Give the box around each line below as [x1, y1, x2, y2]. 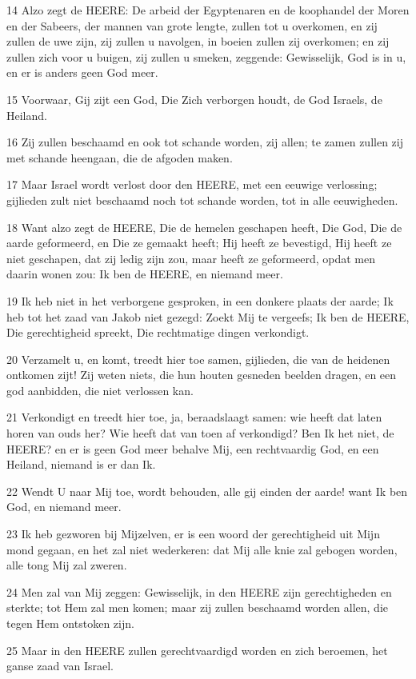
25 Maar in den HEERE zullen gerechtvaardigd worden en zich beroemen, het [6, 641, 388, 658]
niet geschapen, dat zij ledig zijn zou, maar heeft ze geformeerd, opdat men [6, 250, 376, 266]
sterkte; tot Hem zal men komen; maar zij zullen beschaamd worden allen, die [6, 599, 388, 616]
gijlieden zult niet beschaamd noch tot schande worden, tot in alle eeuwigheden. [6, 191, 398, 208]
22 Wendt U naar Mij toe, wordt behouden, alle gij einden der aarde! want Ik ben [6, 482, 408, 499]
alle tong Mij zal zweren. [6, 557, 127, 573]
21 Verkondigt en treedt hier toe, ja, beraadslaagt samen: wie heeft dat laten [6, 409, 382, 425]
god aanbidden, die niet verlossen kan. [6, 381, 194, 398]
